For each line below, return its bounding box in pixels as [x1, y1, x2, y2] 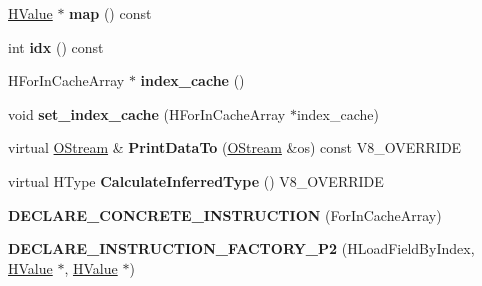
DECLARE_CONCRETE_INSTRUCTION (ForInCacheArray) [8, 204, 442, 225]
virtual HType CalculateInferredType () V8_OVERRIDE [8, 170, 384, 191]
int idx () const [8, 36, 104, 57]
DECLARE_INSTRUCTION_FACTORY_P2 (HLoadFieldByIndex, [8, 238, 475, 259]
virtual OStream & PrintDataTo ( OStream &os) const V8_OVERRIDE [8, 137, 462, 158]
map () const [69, 3, 152, 23]
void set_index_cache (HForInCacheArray [8, 103, 286, 124]
